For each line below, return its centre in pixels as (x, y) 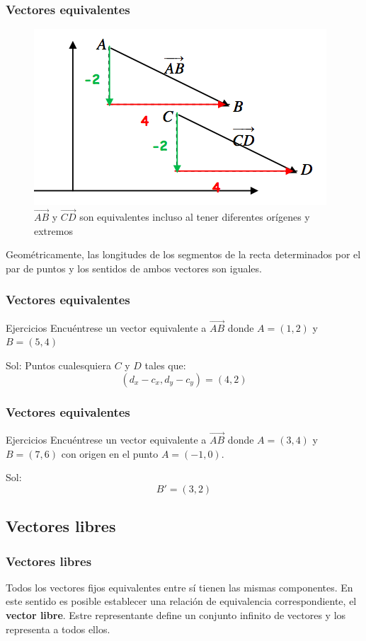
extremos (53, 230)
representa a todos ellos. (58, 629)
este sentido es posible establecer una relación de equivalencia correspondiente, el (181, 601)
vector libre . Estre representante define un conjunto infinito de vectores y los (176, 615)
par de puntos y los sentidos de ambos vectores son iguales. (134, 268)
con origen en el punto (110, 453)
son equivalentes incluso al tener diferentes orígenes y (195, 217)
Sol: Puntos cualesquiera (58, 365)
